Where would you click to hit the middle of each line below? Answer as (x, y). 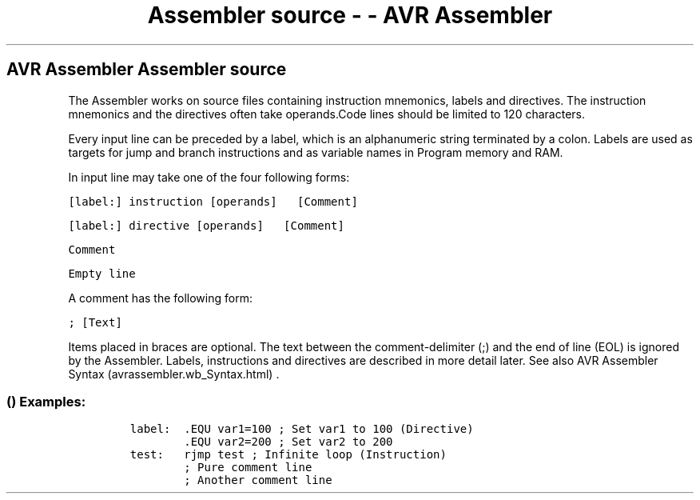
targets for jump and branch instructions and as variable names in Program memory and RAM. (316, 152)
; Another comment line (258, 480)
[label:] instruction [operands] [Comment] (213, 201)
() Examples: (46, 401)
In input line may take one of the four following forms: (209, 177)
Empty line (102, 273)
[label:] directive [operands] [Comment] (206, 225)
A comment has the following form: (160, 298)
